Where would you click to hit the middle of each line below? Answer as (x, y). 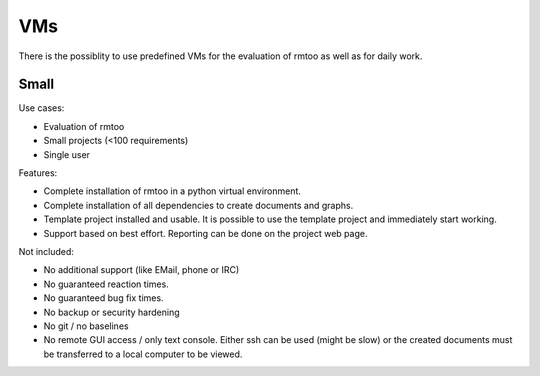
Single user (66, 154)
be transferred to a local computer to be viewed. (143, 354)
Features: (38, 173)
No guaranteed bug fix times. (103, 298)
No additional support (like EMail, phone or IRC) (141, 270)
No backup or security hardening (111, 312)
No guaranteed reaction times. (106, 284)
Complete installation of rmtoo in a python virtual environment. (172, 191)
